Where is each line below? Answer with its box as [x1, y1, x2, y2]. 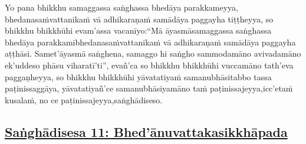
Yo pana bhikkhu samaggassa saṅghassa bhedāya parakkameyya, [5, 1, 239, 13]
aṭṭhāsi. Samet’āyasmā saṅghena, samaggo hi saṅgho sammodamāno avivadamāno [5, 47, 301, 60]
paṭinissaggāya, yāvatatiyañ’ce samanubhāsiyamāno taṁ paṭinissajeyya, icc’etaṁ [5, 82, 293, 94]
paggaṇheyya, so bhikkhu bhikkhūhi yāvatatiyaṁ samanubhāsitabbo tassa [5, 70, 272, 83]
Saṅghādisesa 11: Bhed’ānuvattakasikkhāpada [5, 122, 288, 140]
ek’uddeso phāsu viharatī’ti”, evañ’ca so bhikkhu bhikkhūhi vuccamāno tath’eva [5, 58, 294, 71]
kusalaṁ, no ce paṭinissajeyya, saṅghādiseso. [5, 93, 163, 106]
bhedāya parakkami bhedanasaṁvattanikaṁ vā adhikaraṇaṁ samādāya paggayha [5, 35, 296, 48]
